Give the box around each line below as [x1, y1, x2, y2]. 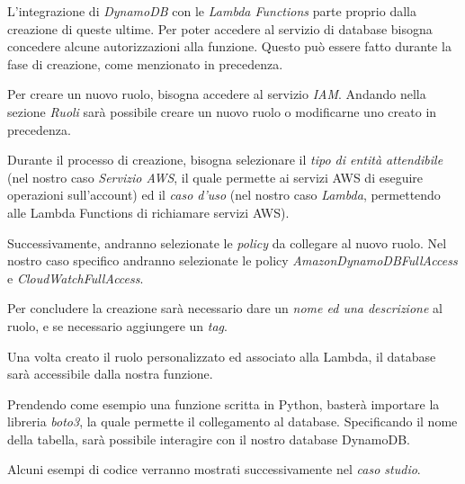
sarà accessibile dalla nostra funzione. [7, 364, 213, 383]
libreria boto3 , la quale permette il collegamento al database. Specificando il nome [7, 412, 458, 431]
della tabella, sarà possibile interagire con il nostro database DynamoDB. [7, 429, 410, 448]
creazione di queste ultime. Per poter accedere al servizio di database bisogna [7, 19, 433, 38]
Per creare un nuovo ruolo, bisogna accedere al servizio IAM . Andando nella [7, 85, 426, 103]
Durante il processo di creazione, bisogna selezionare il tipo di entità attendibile [7, 150, 443, 169]
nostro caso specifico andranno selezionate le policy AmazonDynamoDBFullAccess [7, 251, 458, 270]
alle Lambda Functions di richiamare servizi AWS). [7, 202, 290, 221]
